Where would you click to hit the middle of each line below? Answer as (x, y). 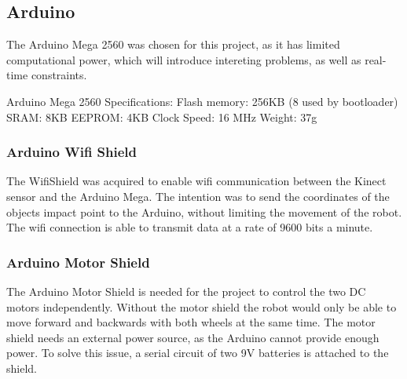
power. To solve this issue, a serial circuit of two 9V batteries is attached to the (198, 353)
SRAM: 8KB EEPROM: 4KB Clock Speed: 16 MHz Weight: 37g (162, 117)
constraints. (59, 75)
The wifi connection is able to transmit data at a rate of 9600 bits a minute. (190, 227)
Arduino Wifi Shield (72, 152)
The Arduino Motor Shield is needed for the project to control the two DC (186, 291)
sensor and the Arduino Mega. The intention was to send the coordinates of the (198, 196)
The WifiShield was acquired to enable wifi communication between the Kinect (196, 181)
